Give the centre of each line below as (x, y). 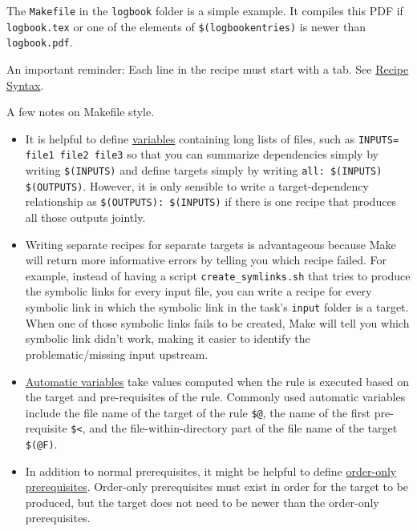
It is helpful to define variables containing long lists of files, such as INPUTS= (212, 138)
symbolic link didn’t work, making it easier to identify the (168, 338)
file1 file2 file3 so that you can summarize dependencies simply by (202, 154)
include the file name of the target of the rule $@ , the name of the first (198, 412)
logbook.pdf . (40, 42)
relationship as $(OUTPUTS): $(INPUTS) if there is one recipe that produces (211, 201)
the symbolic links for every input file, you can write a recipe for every (198, 291)
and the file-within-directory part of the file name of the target (243, 428)
